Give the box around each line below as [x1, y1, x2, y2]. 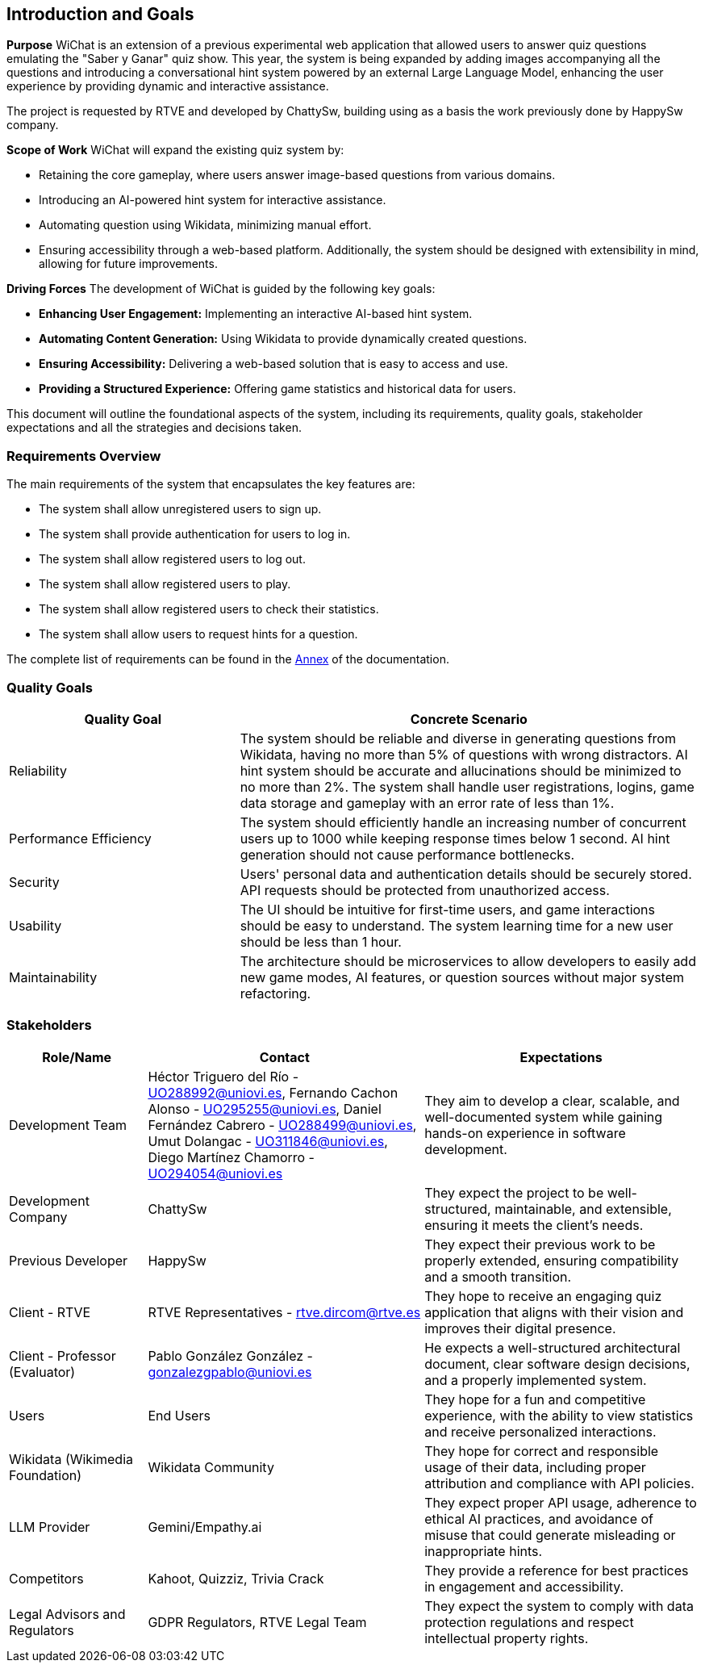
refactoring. [240, 985, 311, 1002]
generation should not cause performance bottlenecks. [240, 846, 575, 863]
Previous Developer [9, 1252, 128, 1269]
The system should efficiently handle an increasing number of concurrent [240, 814, 686, 830]
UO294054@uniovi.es [148, 1165, 283, 1182]
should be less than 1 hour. [240, 933, 402, 950]
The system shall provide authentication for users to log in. [39, 527, 351, 542]
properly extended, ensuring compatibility [424, 1252, 679, 1269]
